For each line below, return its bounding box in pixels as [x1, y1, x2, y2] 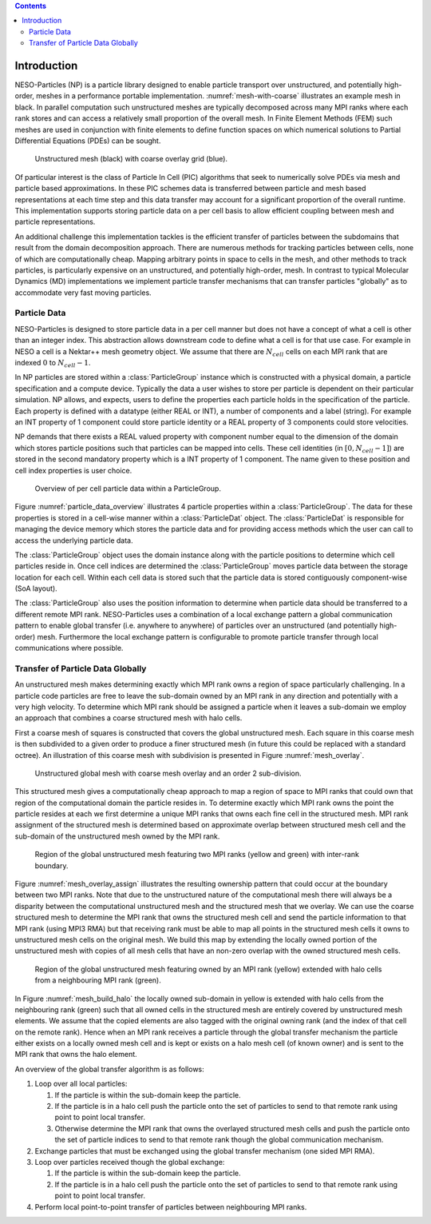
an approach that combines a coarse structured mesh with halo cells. [14, 713, 243, 723]
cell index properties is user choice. [14, 465, 132, 475]
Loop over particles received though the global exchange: [34, 1158, 225, 1166]
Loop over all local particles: [34, 1079, 128, 1089]
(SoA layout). [14, 584, 57, 593]
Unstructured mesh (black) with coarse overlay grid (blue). [34, 154, 227, 164]
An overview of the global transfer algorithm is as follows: [14, 1064, 205, 1074]
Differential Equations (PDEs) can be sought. [14, 136, 161, 146]
